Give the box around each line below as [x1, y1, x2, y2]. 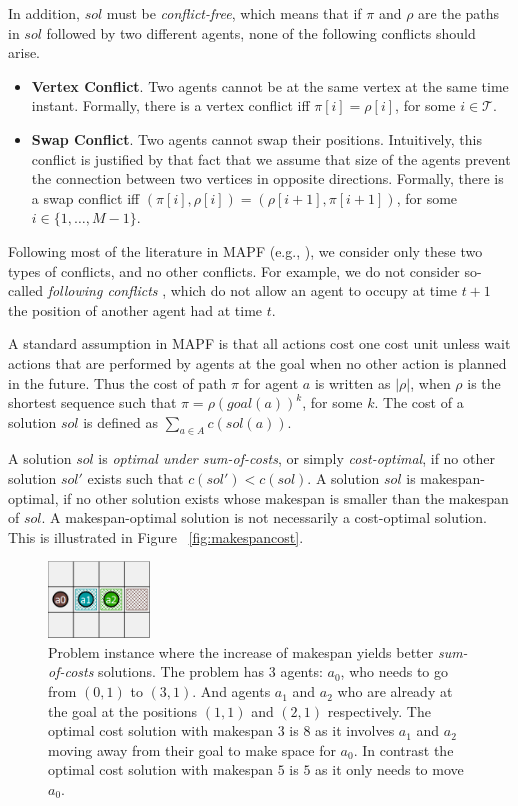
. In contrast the [353, 739, 454, 760]
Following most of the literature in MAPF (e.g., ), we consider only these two [8, 240, 483, 261]
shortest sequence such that [8, 392, 177, 413]
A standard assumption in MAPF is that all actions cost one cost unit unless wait [8, 333, 511, 354]
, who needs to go [340, 661, 449, 682]
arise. [8, 42, 41, 63]
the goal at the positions [48, 700, 198, 721]
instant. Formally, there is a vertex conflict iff [31, 95, 310, 116]
